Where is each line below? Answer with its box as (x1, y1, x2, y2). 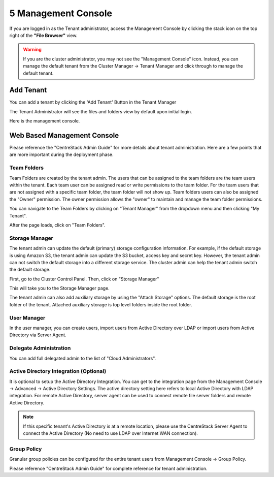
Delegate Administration (9, 344, 71, 352)
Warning (23, 46, 42, 53)
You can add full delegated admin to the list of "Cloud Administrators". (9, 355, 156, 361)
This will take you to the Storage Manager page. (9, 285, 110, 292)
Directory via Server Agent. (9, 332, 66, 338)
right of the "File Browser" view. (9, 32, 78, 38)
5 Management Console (9, 8, 113, 19)
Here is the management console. (9, 118, 80, 124)
